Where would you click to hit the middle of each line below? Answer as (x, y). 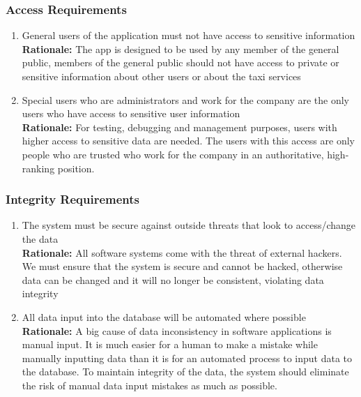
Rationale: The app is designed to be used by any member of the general (180, 48)
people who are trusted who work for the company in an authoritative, (173, 154)
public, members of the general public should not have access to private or (180, 62)
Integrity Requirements (73, 199)
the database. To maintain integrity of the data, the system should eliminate (185, 372)
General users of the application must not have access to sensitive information (189, 35)
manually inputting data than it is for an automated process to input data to (187, 358)
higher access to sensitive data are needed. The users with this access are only (188, 141)
